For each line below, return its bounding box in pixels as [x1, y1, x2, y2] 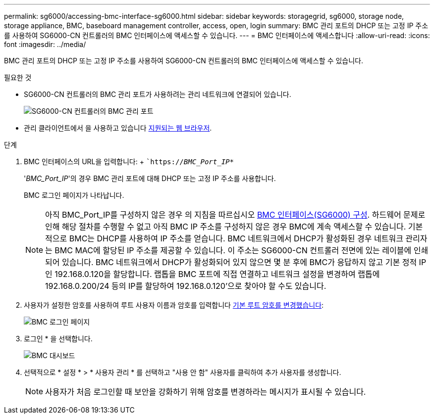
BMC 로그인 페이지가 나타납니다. [24, 191, 124, 199]
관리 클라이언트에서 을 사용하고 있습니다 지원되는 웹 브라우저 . [24, 124, 212, 132]
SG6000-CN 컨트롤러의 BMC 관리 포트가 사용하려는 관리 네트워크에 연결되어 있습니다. [24, 90, 291, 98]
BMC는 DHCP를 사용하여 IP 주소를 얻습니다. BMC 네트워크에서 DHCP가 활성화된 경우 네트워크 [69, 233, 403, 243]
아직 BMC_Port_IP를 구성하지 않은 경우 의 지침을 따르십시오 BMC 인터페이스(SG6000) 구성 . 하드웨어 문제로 [45, 210, 426, 220]
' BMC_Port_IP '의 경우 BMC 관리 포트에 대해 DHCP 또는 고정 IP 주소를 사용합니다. [24, 174, 276, 183]
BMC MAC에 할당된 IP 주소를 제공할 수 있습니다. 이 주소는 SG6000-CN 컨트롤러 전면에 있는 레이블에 [54, 245, 412, 255]
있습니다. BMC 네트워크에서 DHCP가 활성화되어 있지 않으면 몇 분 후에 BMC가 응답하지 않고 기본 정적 [62, 257, 417, 267]
